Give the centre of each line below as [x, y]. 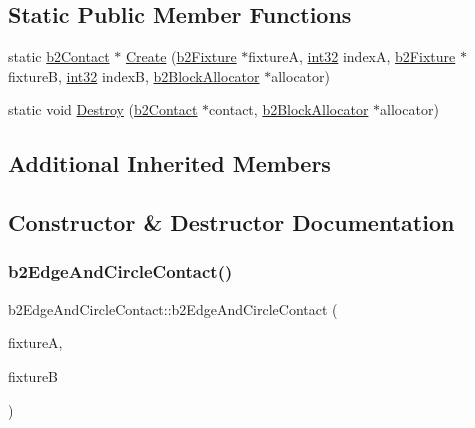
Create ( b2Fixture [181, 56]
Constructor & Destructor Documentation [231, 222]
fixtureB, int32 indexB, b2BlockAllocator [134, 75]
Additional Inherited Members [169, 163]
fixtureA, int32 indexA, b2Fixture [352, 56]
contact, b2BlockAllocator [289, 109]
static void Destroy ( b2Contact [103, 109]
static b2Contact [59, 56]
